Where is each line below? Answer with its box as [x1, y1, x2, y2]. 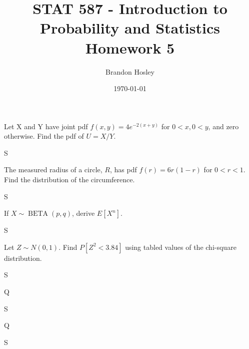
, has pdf [109, 164, 137, 175]
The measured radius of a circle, [4, 164, 102, 175]
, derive [71, 208, 95, 218]
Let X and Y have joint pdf [4, 121, 88, 131]
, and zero [208, 121, 239, 131]
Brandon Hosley [105, 66, 154, 77]
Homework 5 [85, 37, 175, 58]
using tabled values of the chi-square [125, 241, 236, 252]
